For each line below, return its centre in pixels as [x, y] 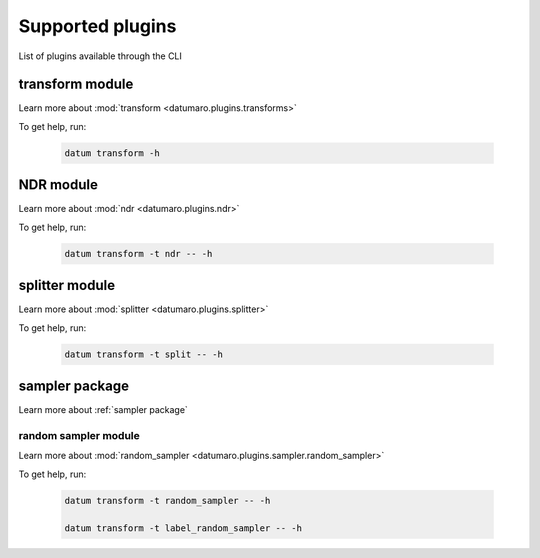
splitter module [66, 285]
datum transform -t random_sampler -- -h [167, 500]
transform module [76, 84]
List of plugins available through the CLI [100, 56]
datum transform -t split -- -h [144, 354]
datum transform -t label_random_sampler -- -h [183, 528]
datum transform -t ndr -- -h [138, 253]
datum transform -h [112, 153]
